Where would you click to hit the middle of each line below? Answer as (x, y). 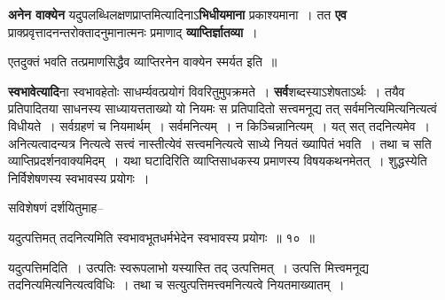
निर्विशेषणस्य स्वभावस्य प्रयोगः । (79, 177)
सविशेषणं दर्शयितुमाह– (56, 208)
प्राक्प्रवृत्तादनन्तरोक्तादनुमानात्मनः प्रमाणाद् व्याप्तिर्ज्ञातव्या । (133, 31)
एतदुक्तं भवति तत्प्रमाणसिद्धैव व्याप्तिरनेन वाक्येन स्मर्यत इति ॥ (143, 62)
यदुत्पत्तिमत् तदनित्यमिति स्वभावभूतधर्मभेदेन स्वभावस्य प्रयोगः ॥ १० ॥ (161, 237)
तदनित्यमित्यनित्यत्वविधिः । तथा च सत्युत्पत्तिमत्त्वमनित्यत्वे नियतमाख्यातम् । (176, 285)
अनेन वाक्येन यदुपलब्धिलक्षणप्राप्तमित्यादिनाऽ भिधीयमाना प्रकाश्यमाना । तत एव (177, 14)
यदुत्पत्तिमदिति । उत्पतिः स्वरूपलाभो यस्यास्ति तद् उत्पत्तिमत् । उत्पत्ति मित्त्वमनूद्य (188, 267)
